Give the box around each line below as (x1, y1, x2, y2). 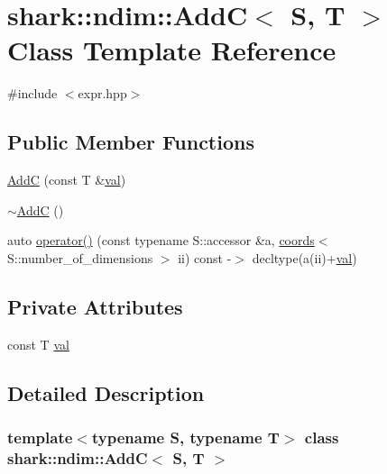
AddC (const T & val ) (7, 170, 126, 189)
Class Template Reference (7, 32, 336, 68)
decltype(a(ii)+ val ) (252, 248, 357, 267)
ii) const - (178, 248, 232, 267)
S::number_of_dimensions (7, 248, 153, 267)
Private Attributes (7, 292, 183, 320)
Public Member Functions (7, 128, 254, 156)
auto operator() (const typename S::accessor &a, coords (7, 231, 315, 250)
